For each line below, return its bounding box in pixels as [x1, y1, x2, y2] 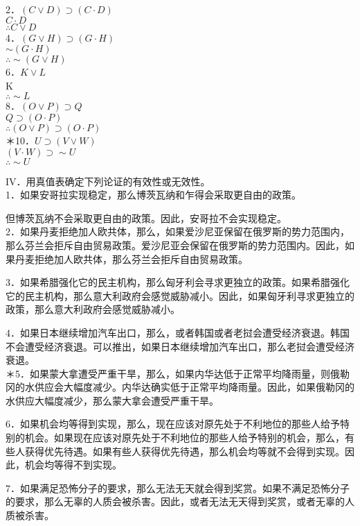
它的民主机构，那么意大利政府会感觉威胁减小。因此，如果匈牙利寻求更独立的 [6, 288, 354, 303]
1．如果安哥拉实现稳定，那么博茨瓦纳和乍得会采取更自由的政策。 [6, 187, 301, 202]
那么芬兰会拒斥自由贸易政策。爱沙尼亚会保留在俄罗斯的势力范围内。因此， [6, 237, 345, 252]
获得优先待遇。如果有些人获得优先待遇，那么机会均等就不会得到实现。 [24, 443, 345, 458]
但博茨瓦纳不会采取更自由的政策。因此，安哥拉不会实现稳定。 [6, 210, 287, 225]
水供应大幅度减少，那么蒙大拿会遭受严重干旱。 [6, 393, 219, 407]
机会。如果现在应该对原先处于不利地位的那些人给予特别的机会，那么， [24, 430, 345, 445]
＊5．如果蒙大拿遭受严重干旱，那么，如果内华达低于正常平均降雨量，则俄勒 [6, 366, 350, 380]
